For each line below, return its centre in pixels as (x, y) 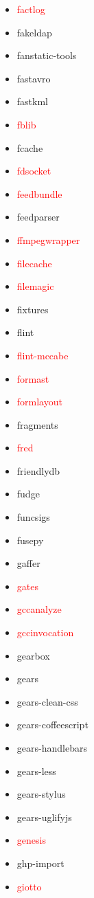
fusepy (30, 540)
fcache (30, 147)
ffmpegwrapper (48, 239)
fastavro (34, 78)
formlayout (39, 402)
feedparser (38, 217)
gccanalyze (39, 609)
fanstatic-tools (47, 55)
